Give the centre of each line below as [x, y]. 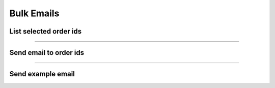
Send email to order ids [47, 53]
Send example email [42, 74]
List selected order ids [45, 31]
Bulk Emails [34, 13]
